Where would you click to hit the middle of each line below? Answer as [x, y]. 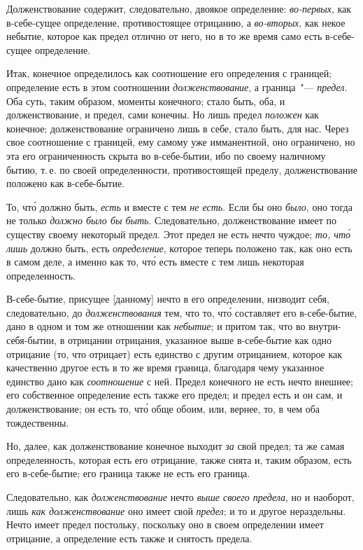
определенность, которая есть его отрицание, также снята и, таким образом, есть [179, 459]
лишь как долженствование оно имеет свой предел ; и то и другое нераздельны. [176, 510]
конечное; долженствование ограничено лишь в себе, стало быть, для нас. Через [178, 128]
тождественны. [38, 422]
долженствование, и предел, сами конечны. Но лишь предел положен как [163, 115]
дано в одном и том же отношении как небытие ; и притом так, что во [156, 326]
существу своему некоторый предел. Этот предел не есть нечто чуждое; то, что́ [179, 234]
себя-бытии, [31, 340]
